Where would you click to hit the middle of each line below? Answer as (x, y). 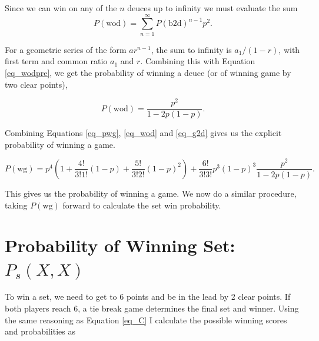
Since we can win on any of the (61, 8)
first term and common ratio (56, 61)
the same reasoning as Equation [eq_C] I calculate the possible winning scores (146, 320)
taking (16, 205)
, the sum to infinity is (191, 49)
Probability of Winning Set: (120, 245)
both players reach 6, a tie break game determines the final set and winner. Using (152, 308)
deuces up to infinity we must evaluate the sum (212, 8)
